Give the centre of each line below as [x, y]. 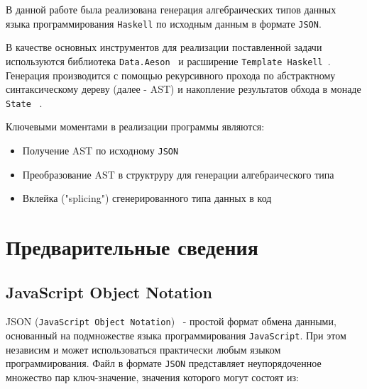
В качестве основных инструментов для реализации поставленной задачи [164, 47]
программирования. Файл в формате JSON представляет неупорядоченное [164, 363]
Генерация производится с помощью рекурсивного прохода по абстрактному [171, 75]
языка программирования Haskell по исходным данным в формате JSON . [164, 23]
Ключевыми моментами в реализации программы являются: [135, 126]
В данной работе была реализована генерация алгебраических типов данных [171, 9]
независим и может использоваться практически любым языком [143, 349]
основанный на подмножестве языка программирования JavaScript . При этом [176, 336]
